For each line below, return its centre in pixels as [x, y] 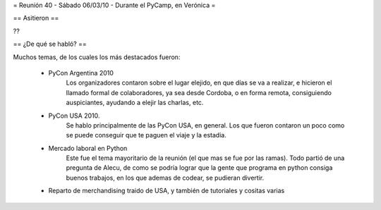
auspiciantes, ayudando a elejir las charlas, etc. [135, 103]
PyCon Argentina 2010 [81, 73]
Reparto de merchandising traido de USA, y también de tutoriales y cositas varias [167, 191]
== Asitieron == [36, 18]
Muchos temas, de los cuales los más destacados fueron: [97, 57]
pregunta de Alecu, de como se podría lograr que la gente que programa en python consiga [199, 168]
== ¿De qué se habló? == [50, 44]
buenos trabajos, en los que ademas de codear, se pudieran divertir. [165, 178]
